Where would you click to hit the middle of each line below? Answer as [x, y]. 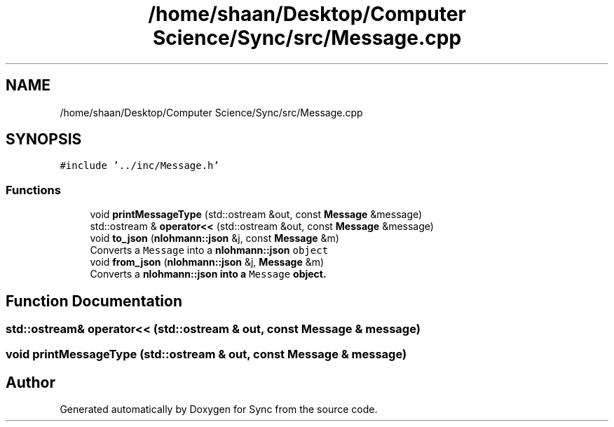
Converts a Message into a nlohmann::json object [209, 250]
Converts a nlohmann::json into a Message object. [208, 274]
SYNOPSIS [44, 140]
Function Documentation [94, 301]
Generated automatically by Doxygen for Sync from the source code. [219, 409]
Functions [33, 190]
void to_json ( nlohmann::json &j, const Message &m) [214, 238]
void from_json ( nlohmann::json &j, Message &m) [207, 262]
